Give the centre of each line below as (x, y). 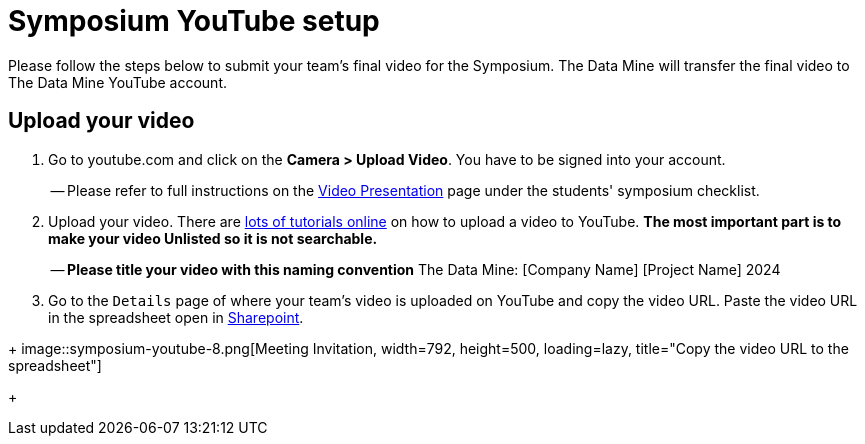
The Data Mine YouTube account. (117, 82)
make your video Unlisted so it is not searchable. (213, 238)
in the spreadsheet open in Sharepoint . (176, 317)
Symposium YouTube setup (194, 21)
